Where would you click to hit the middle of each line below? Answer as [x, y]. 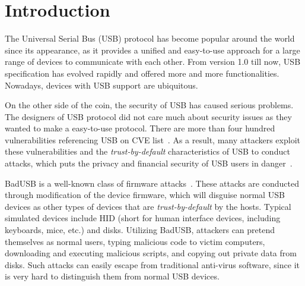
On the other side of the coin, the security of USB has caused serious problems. [149, 105]
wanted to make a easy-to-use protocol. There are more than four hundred [140, 128]
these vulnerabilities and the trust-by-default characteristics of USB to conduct [147, 151]
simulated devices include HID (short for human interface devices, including [143, 218]
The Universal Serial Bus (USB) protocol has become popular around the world [150, 38]
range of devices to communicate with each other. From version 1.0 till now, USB [153, 62]
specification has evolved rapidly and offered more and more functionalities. [142, 73]
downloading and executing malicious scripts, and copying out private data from [151, 253]
